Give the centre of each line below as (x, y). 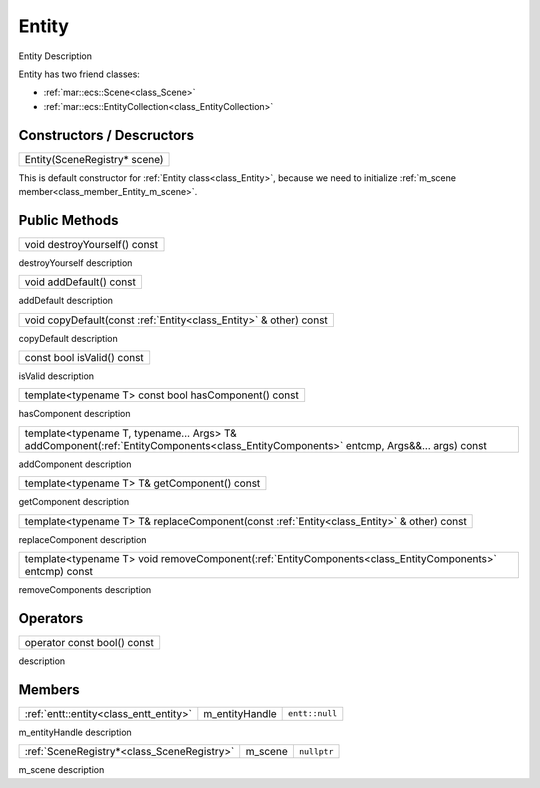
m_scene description (61, 770)
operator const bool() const (89, 642)
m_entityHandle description (75, 732)
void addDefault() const (80, 282)
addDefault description (66, 301)
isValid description (56, 376)
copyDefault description (68, 338)
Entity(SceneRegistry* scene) (94, 159)
